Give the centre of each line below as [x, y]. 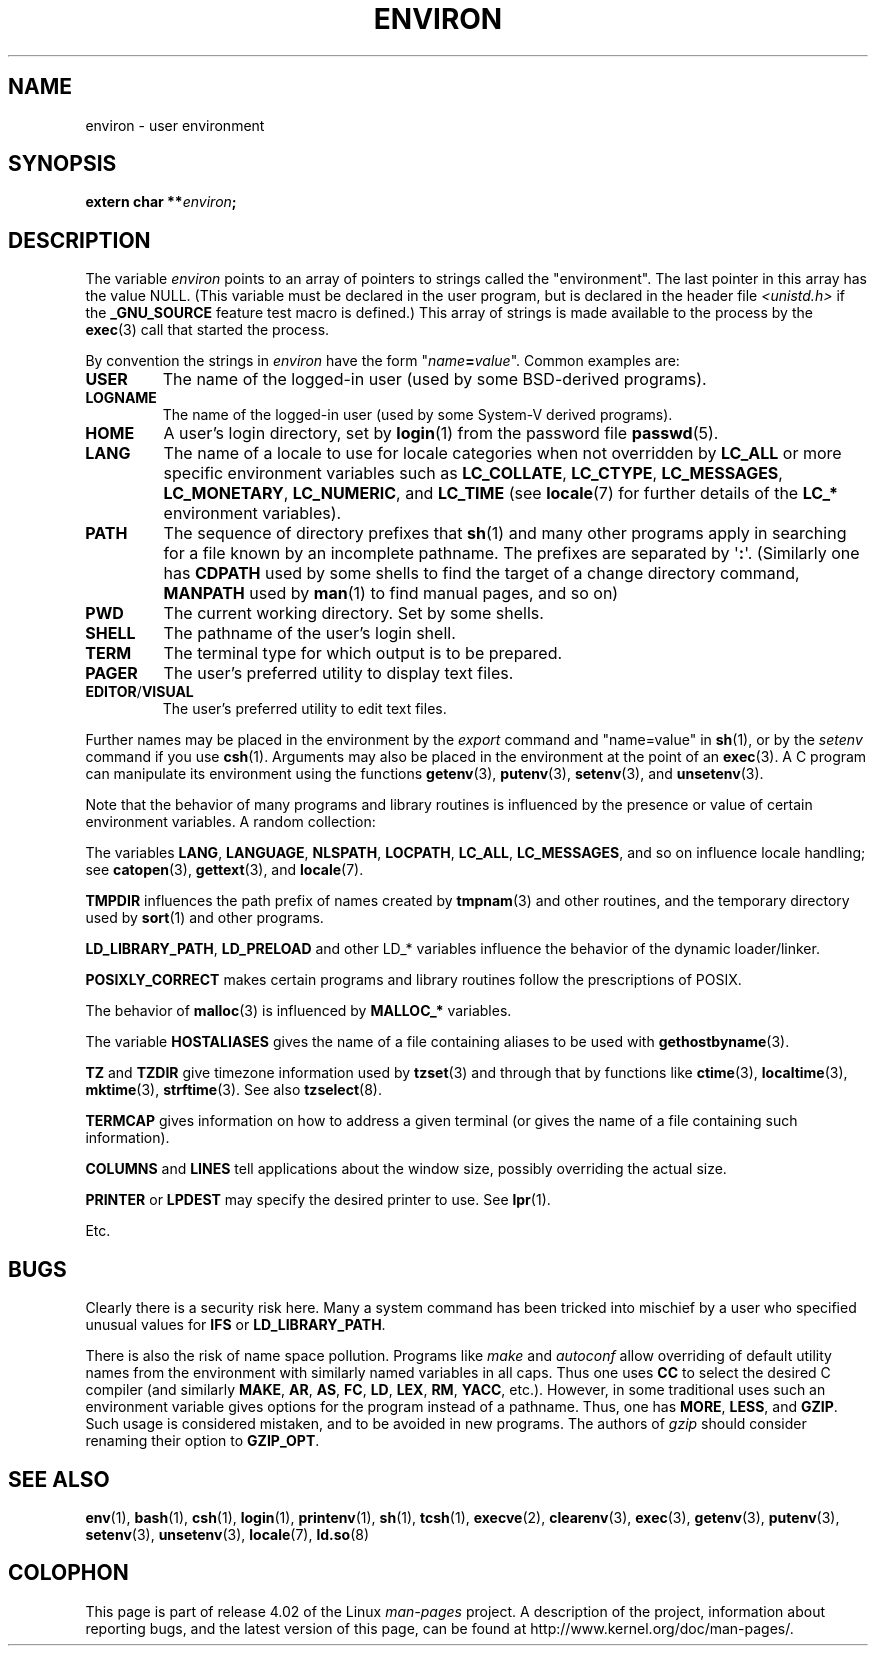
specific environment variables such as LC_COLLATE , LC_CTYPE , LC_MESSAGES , [473, 473]
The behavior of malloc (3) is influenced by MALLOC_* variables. [298, 1011]
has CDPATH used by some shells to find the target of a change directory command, [481, 573]
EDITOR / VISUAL [139, 692]
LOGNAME [121, 398]
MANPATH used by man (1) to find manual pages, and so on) [391, 593]
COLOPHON [68, 1573]
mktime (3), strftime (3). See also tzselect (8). [233, 1090]
